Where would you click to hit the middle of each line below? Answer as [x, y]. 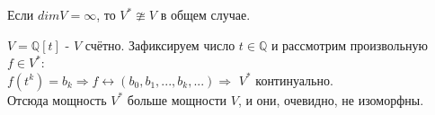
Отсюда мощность [57, 99]
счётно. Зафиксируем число [160, 44]
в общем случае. [205, 14]
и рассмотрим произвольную [349, 44]
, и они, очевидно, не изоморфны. [331, 99]
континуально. [294, 80]
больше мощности [177, 99]
